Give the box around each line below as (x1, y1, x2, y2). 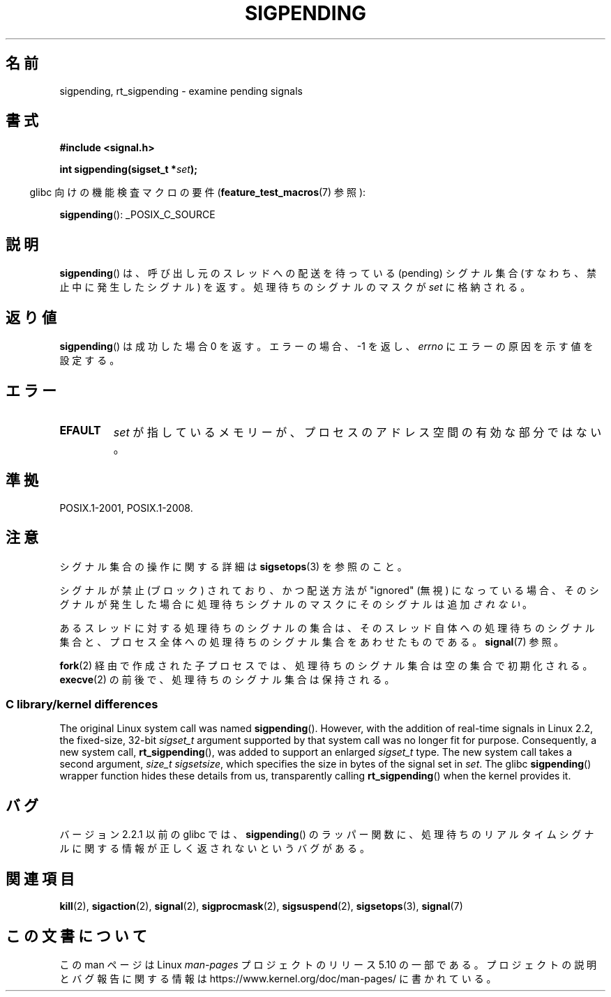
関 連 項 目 (6, 869, 75, 888)
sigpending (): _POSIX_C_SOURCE (59, 208, 216, 221)
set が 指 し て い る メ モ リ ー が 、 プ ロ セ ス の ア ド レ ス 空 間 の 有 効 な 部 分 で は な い (113, 425, 602, 439)
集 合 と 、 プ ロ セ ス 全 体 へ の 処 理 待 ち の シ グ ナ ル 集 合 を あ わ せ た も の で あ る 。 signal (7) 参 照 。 (59, 635, 564, 648)
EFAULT (59, 423, 101, 437)
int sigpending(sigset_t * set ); (59, 163, 198, 176)
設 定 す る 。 (59, 354, 120, 367)
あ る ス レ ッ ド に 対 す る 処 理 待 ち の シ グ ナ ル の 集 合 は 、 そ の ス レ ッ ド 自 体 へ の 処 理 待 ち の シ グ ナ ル (59, 621, 595, 634)
